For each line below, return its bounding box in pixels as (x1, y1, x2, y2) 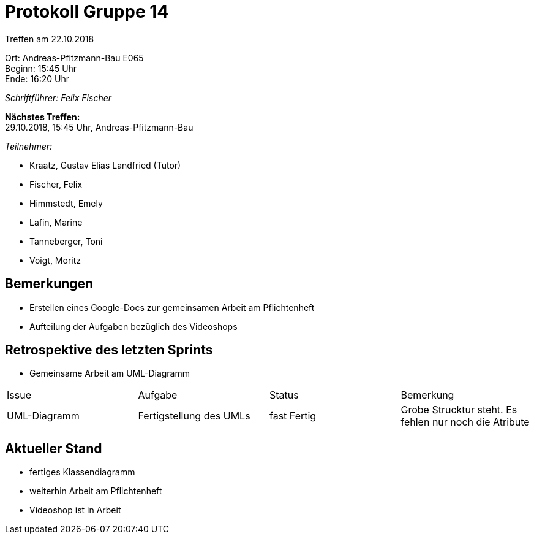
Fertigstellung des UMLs (138, 410, 250, 422)
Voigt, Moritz (29, 254, 81, 266)
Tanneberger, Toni (29, 235, 103, 247)
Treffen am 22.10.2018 (5, 33, 94, 44)
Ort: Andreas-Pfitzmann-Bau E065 (5, 52, 144, 63)
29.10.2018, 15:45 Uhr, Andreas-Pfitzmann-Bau (5, 121, 194, 132)
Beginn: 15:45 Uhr (5, 63, 77, 74)
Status (269, 389, 299, 402)
